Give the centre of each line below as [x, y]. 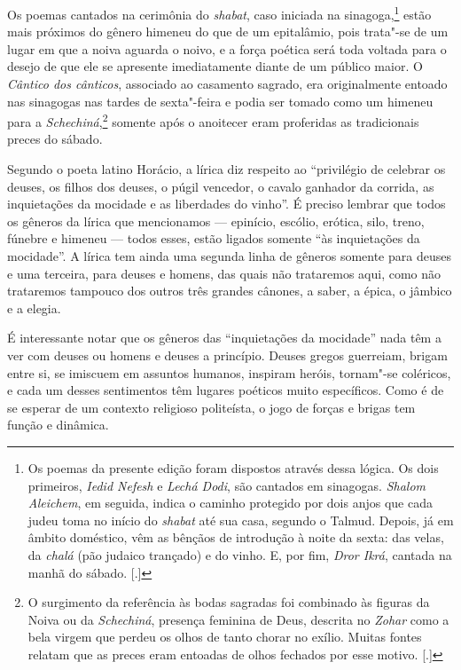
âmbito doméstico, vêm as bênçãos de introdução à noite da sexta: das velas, [236, 537]
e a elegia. [34, 307]
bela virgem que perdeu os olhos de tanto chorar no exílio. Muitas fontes [225, 637]
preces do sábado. [55, 139]
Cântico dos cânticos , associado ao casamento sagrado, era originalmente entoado [227, 84]
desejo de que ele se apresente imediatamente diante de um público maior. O [215, 66]
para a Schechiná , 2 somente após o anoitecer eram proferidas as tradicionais [213, 120]
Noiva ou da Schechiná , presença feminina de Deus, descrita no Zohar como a [238, 619]
